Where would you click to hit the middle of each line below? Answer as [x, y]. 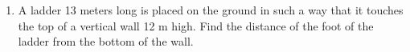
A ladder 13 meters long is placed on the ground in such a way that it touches [211, 10]
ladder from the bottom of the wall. [106, 41]
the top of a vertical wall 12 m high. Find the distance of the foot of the [196, 25]
